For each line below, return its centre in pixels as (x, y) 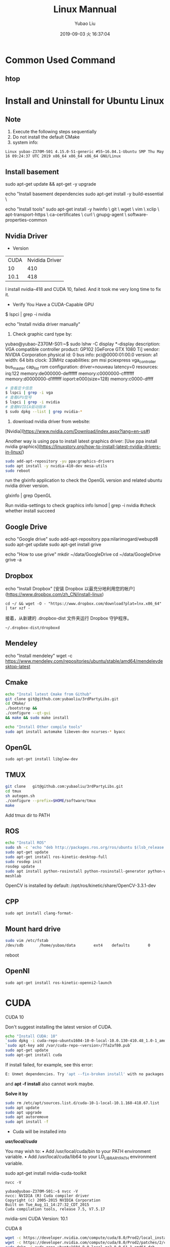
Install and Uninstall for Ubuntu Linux (85, 101)
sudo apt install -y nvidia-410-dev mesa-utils (56, 466)
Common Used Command (60, 60)
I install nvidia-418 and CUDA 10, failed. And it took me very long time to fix (83, 289)
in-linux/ (14, 452)
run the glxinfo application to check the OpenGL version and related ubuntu (84, 480)
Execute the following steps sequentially (55, 132)
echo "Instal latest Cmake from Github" (49, 694)
